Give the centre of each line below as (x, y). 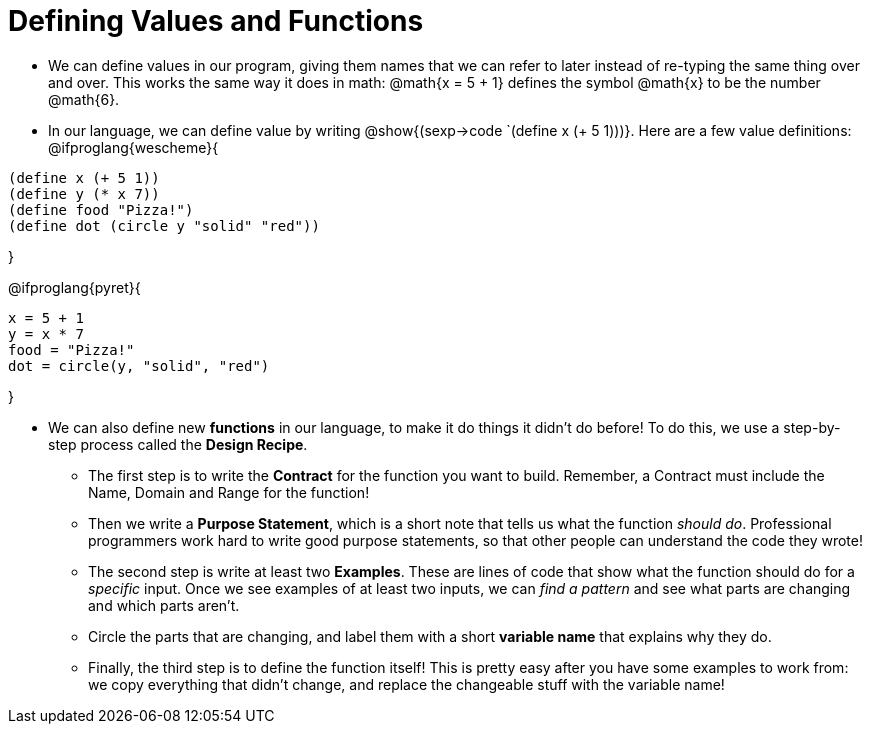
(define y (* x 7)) (84, 193)
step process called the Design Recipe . (178, 444)
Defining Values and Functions (216, 21)
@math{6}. (84, 99)
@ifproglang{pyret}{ (74, 287)
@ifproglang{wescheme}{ (133, 147)
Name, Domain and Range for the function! (229, 492)
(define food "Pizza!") (101, 209)
